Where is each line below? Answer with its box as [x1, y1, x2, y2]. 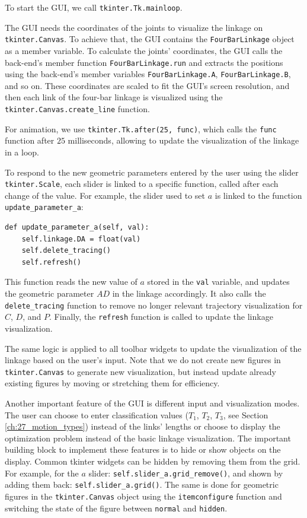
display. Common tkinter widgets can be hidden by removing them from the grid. [5, 455, 300, 467]
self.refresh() [21, 258, 81, 266]
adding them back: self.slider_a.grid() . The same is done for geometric [5, 478, 279, 491]
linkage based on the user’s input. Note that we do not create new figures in [5, 354, 281, 366]
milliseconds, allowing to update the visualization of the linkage [68, 134, 299, 147]
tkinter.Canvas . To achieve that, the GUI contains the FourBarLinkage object [5, 33, 295, 45]
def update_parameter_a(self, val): [5, 223, 149, 231]
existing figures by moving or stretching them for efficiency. [5, 377, 220, 389]
